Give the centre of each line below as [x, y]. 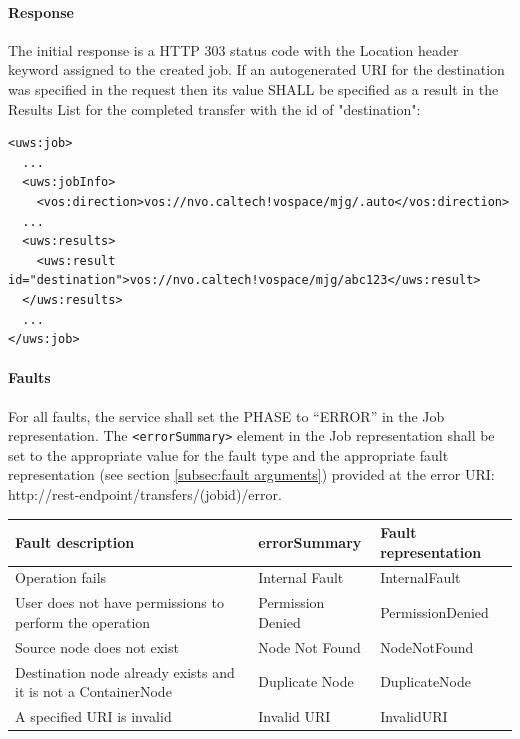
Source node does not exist [97, 646]
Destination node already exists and [125, 671]
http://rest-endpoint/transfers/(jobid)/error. [145, 493]
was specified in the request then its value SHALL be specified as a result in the [253, 88]
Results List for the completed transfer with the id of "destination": [214, 108]
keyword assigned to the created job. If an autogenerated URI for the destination [256, 69]
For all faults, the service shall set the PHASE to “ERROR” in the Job [226, 415]
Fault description [75, 541]
